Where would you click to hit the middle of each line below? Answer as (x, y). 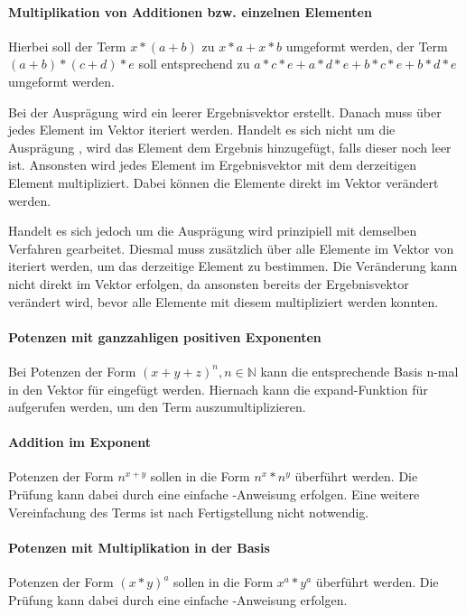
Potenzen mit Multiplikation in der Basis (139, 547)
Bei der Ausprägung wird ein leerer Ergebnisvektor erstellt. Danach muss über (225, 112)
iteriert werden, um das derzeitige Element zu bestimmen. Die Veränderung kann (233, 266)
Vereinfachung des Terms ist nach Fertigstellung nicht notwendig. (189, 512)
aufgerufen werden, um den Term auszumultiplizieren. (157, 407)
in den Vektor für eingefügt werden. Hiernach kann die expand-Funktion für (218, 389)
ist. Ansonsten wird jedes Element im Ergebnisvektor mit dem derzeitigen (213, 165)
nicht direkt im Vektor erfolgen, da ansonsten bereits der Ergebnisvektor (209, 283)
